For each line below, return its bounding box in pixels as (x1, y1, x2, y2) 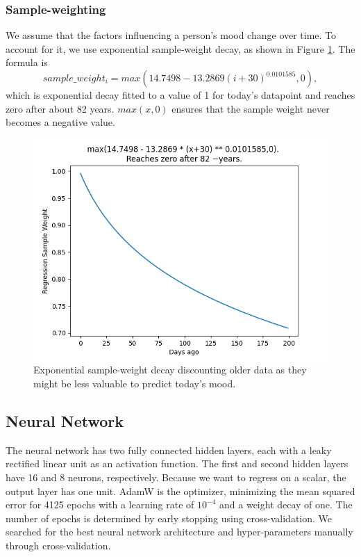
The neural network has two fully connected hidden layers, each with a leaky (6, 442, 332, 457)
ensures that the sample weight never (171, 101, 330, 115)
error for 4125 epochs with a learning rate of (6, 497, 194, 512)
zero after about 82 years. (6, 101, 115, 115)
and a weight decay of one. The (219, 497, 353, 512)
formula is (6, 55, 48, 70)
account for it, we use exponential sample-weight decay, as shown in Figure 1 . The (6, 41, 355, 56)
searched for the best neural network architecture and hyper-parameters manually (6, 524, 353, 539)
